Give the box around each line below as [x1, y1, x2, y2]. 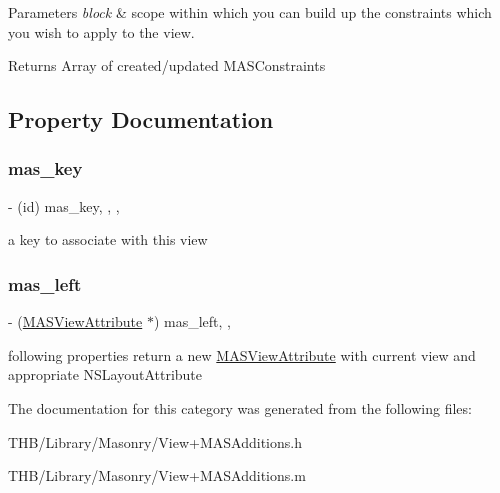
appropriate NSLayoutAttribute [8, 364, 203, 385]
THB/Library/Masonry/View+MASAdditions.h [8, 431, 302, 452]
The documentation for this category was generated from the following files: [8, 397, 472, 418]
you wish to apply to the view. [8, 21, 195, 42]
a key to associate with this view [8, 229, 208, 250]
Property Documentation [8, 104, 274, 135]
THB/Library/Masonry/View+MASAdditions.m [8, 465, 306, 486]
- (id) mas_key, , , [8, 195, 120, 216]
